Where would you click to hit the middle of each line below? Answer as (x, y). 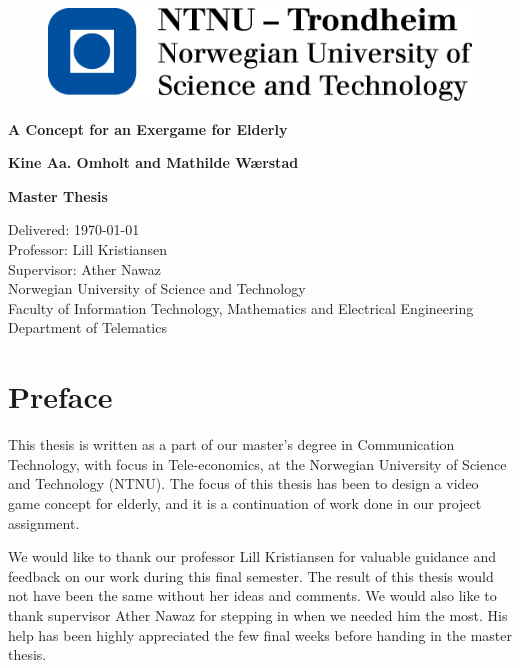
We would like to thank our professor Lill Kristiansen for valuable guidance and (252, 556)
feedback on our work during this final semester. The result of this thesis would (251, 575)
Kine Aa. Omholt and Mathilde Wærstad (153, 162)
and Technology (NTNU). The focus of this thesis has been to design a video (243, 483)
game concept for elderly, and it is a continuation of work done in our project (245, 502)
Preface (60, 396)
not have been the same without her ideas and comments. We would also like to (252, 595)
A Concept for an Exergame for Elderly (148, 128)
